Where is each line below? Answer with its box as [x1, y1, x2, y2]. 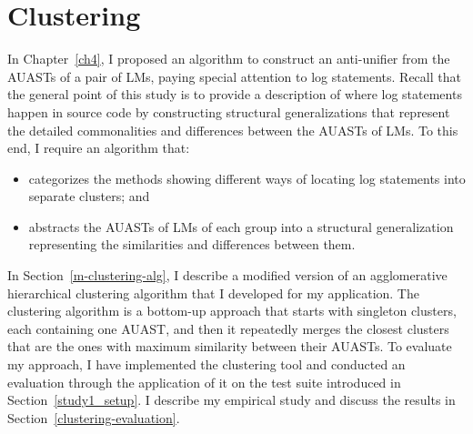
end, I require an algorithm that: [7, 138, 190, 157]
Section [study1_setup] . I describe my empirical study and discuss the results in [7, 390, 456, 409]
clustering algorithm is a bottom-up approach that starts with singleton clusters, [7, 301, 457, 320]
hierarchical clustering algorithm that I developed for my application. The [7, 283, 419, 302]
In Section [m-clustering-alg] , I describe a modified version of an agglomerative [7, 266, 448, 285]
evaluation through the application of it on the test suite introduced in [7, 372, 401, 391]
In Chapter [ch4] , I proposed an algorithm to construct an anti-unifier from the [7, 49, 450, 68]
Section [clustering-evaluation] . [7, 408, 180, 427]
